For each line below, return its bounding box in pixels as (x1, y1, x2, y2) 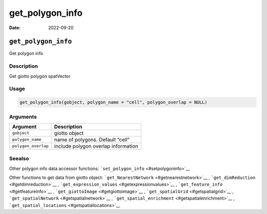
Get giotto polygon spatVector (9, 73, 71, 79)
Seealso (9, 155, 29, 162)
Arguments (9, 113, 37, 120)
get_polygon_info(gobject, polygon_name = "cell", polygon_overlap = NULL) (19, 99, 208, 105)
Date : (9, 25, 21, 31)
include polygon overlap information (54, 142, 138, 149)
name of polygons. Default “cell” (54, 136, 130, 143)
